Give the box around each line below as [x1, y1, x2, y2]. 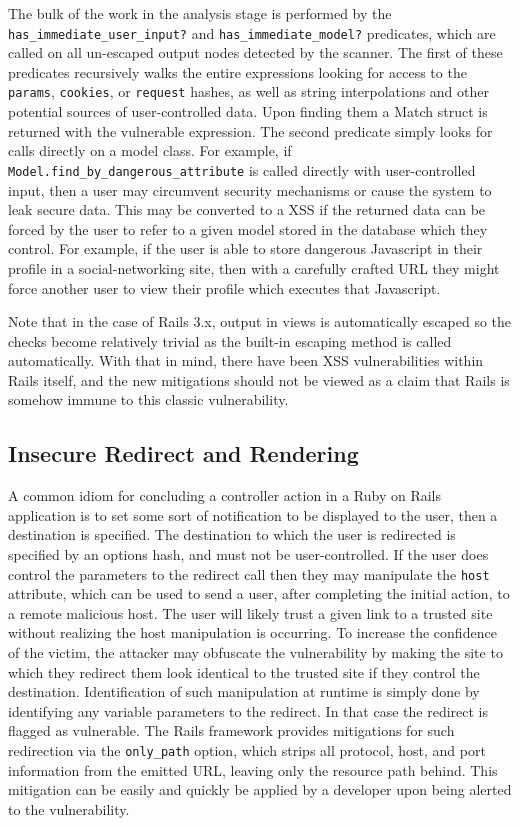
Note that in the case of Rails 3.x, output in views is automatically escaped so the [8, 311, 512, 332]
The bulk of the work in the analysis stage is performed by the [8, 3, 392, 23]
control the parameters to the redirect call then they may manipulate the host [8, 563, 490, 584]
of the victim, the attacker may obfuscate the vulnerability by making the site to [8, 642, 503, 663]
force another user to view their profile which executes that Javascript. [8, 277, 441, 298]
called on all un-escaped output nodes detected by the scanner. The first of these [8, 42, 503, 63]
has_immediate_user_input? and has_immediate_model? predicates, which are [8, 22, 496, 43]
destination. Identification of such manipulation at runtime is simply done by [8, 681, 480, 702]
